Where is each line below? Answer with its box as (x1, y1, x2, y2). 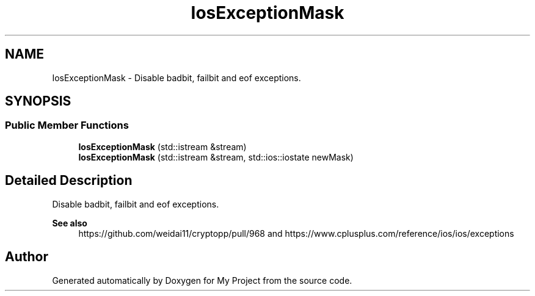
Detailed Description (5, 173, 133, 189)
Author (5, 249, 48, 265)
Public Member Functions (5, 119, 129, 132)
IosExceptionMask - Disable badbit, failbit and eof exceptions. (52, 72, 301, 83)
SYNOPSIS (5, 93, 71, 109)
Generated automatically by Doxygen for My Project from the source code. (52, 275, 352, 286)
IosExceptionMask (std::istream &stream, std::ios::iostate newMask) (78, 151, 354, 162)
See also (52, 217, 87, 228)
